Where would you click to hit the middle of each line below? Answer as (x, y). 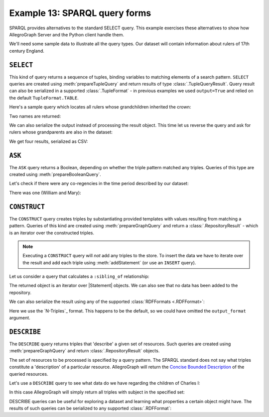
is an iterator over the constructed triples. (52, 233)
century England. (27, 51)
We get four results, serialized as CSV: (49, 141)
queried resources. (29, 374)
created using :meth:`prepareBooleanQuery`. (55, 175)
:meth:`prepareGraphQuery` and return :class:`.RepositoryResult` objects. (84, 351)
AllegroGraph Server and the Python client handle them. (67, 34)
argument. (20, 318)
